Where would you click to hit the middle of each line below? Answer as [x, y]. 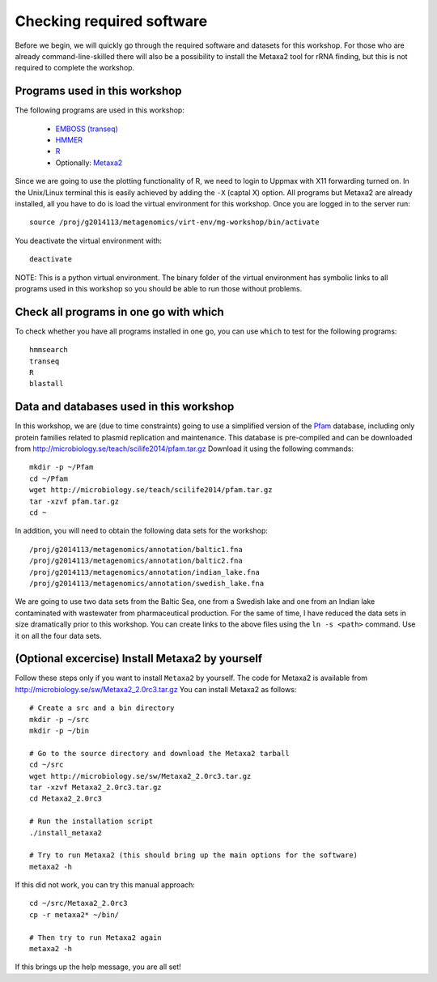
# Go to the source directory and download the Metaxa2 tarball [160, 753]
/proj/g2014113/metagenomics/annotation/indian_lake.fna [145, 572]
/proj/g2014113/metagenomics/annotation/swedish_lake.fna [147, 583]
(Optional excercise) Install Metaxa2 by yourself [139, 659]
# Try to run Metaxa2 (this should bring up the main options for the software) [194, 855]
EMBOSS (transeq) [87, 129]
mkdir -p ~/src [59, 719]
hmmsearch [49, 350]
